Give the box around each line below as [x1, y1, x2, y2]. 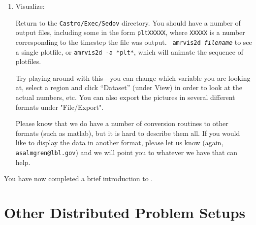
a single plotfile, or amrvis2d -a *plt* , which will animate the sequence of [15, 46, 243, 57]
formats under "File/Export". [15, 101, 104, 112]
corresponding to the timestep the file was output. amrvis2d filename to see [15, 36, 252, 47]
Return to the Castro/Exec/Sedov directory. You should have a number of [15, 17, 241, 28]
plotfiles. [15, 56, 41, 66]
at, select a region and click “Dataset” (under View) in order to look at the [15, 82, 242, 93]
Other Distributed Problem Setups [4, 202, 246, 222]
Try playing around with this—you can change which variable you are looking [15, 72, 251, 83]
